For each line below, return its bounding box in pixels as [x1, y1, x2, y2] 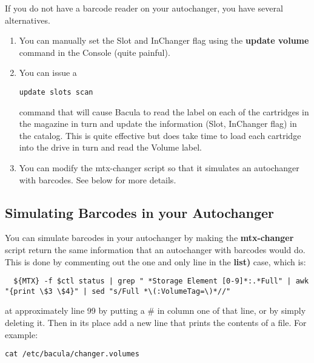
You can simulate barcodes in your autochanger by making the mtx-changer [5, 231, 294, 244]
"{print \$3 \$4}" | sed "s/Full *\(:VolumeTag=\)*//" [5, 287, 231, 296]
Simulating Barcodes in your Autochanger [5, 203, 275, 222]
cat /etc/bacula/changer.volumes [5, 350, 139, 359]
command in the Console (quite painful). [19, 46, 170, 58]
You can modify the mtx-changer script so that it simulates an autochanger [19, 161, 299, 174]
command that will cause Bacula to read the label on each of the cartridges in [19, 105, 309, 118]
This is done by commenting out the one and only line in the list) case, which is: [5, 255, 306, 268]
